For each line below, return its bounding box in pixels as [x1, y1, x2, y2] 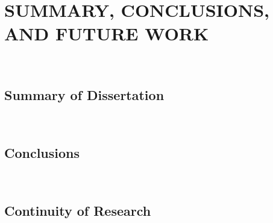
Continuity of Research [4, 201, 151, 219]
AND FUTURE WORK [4, 21, 209, 46]
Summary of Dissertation [4, 86, 165, 104]
